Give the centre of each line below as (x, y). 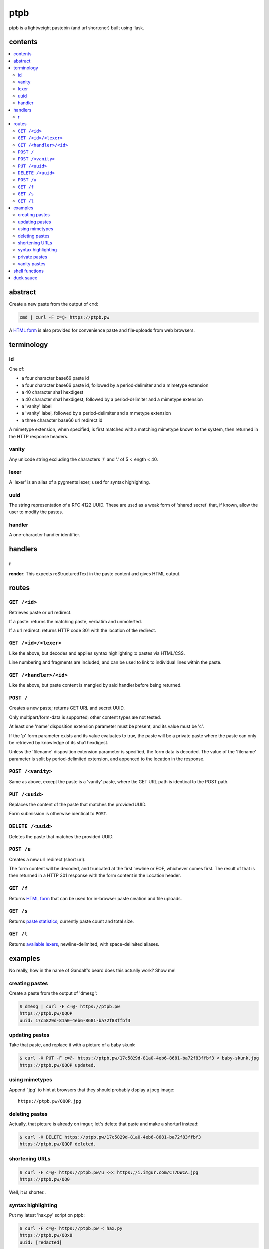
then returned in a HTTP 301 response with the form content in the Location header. (95, 876)
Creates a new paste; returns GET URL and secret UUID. (67, 708)
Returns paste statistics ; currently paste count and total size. (71, 921)
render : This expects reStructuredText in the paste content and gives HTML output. (95, 573)
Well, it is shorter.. (28, 1192)
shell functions (29, 271)
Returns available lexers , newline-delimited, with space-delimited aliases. (84, 944)
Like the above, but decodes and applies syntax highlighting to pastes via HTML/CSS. (97, 653)
